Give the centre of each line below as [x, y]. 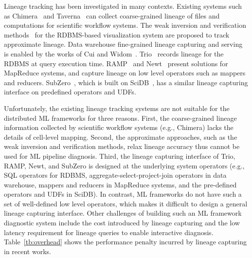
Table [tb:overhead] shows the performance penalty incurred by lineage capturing [126, 242]
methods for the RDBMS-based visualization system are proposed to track [117, 34]
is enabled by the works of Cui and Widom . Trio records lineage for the [114, 53]
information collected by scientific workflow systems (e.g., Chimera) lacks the [119, 127]
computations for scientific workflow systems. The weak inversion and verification [125, 25]
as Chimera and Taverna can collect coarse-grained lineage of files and [112, 15]
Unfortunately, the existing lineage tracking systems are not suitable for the [117, 108]
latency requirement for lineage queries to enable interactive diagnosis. [109, 232]
